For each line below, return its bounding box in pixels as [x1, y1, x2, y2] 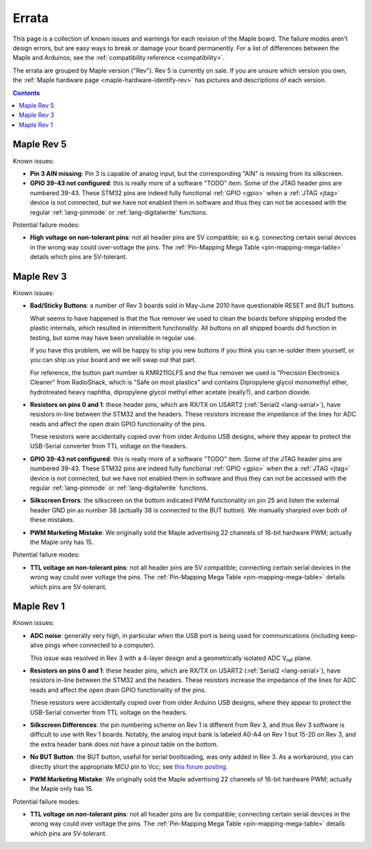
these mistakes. [30, 516, 75, 524]
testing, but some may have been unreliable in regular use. [30, 333, 196, 341]
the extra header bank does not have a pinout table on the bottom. [30, 740, 218, 748]
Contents [12, 88, 41, 97]
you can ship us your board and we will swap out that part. [30, 356, 196, 364]
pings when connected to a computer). [45, 641, 155, 650]
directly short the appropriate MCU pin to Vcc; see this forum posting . [30, 762, 228, 770]
